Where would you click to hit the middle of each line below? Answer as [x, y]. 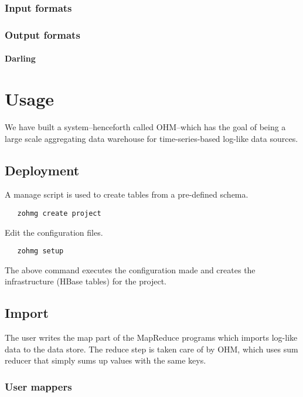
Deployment [42, 170]
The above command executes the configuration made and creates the [130, 269]
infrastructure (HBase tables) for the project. [86, 281]
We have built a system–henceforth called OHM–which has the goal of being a [145, 127]
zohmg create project [59, 213]
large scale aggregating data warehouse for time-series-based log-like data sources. [151, 138]
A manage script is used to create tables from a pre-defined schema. [127, 194]
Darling [20, 58]
